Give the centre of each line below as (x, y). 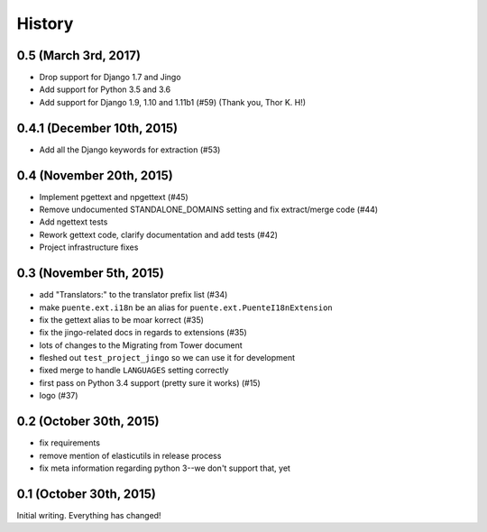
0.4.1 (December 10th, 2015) (97, 128)
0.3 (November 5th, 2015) (90, 274)
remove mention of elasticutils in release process (130, 455)
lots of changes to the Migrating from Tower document (141, 345)
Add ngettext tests (74, 222)
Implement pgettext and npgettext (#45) (114, 197)
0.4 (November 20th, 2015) (95, 175)
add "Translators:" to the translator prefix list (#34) (133, 295)
